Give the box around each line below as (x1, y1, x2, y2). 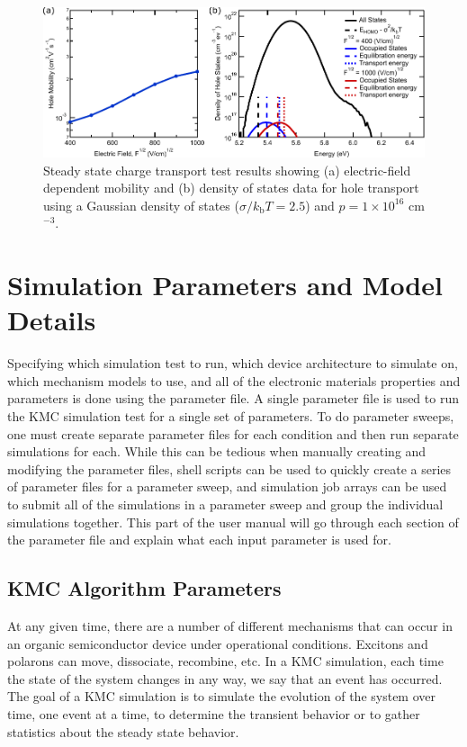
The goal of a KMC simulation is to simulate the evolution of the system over (7, 687, 436, 706)
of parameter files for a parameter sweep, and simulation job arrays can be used (7, 477, 447, 496)
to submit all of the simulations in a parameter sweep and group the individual (7, 495, 444, 514)
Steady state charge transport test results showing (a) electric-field (43, 160, 411, 179)
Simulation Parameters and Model (7, 266, 443, 303)
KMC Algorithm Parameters (7, 574, 282, 602)
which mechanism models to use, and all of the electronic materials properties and (7, 371, 461, 390)
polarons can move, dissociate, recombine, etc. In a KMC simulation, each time (7, 652, 444, 670)
